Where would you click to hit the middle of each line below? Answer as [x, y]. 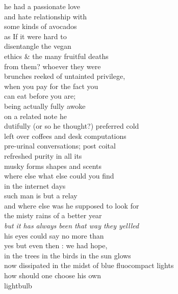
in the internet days [35, 185]
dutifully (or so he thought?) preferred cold [72, 126]
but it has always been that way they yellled [72, 226]
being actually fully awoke [45, 106]
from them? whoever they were [53, 66]
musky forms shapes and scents [53, 166]
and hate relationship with [45, 16]
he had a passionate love [42, 6]
